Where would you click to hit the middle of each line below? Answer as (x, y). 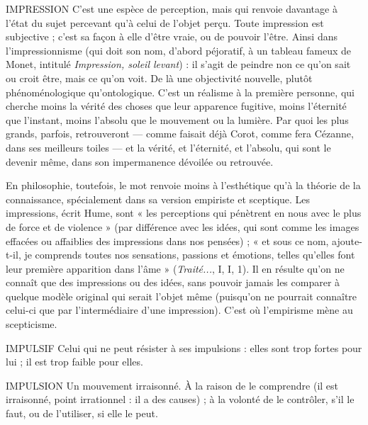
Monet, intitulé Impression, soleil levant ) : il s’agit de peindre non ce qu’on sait (178, 64)
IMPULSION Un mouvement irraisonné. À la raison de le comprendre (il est (172, 385)
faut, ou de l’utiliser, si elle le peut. (82, 413)
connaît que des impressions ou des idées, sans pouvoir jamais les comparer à (173, 282)
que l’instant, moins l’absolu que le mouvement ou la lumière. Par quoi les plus (177, 119)
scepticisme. (32, 324)
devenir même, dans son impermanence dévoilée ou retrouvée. (140, 161)
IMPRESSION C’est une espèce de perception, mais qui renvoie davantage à (172, 8)
